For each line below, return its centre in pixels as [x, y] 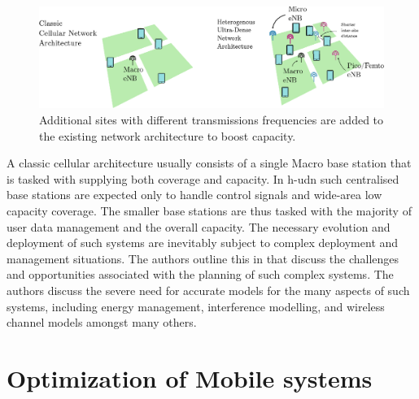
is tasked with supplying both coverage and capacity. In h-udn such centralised [203, 178]
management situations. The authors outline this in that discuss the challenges [203, 258]
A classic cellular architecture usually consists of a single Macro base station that [209, 163]
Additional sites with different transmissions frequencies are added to [212, 120]
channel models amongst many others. [102, 322]
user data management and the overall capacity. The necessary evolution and [199, 226]
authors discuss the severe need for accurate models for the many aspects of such [208, 290]
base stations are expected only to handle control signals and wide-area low [194, 195]
